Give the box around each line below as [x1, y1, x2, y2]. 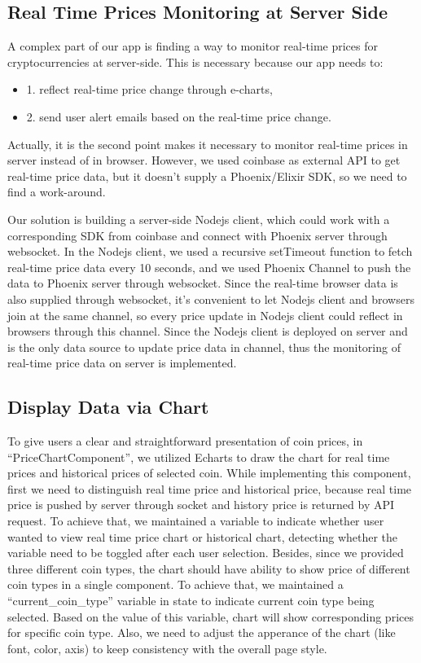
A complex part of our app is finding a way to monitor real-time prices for [7, 37, 378, 55]
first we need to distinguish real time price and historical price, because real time [7, 480, 412, 497]
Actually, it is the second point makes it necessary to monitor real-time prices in [7, 135, 408, 152]
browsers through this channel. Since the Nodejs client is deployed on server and [7, 323, 408, 340]
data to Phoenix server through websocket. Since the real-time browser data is [7, 274, 398, 292]
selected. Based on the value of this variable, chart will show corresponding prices [7, 608, 414, 625]
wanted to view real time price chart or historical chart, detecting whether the [7, 528, 398, 545]
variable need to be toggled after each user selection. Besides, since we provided [7, 544, 404, 561]
